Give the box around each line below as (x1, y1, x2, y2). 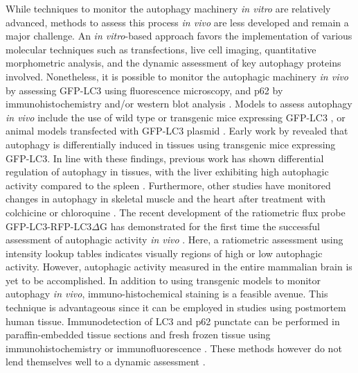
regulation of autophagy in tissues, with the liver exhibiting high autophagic (6, 164, 329, 179)
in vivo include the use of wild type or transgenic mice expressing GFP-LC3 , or (6, 110, 346, 124)
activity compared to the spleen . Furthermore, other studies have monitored (6, 177, 331, 192)
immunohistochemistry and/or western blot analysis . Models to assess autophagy (6, 96, 352, 111)
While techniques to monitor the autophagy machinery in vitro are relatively (6, 1, 331, 15)
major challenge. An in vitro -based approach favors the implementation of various (6, 28, 352, 43)
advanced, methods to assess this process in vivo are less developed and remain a (6, 15, 349, 29)
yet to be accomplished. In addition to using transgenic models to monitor (6, 272, 321, 287)
